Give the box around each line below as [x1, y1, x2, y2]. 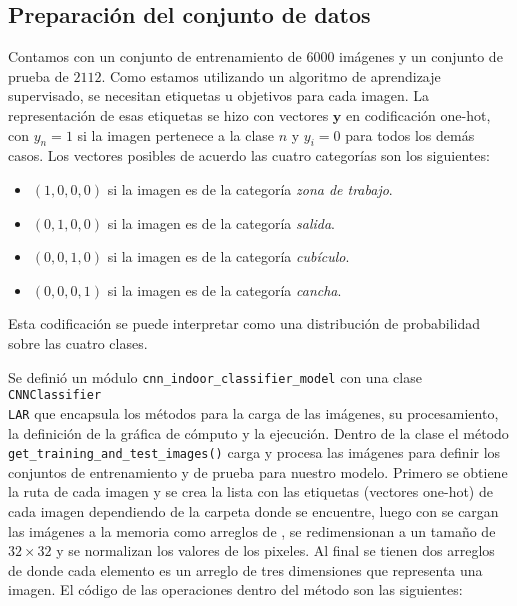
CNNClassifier [8, 388, 102, 403]
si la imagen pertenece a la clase [77, 124, 275, 145]
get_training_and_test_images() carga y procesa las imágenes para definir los [8, 442, 501, 463]
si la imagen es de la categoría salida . [107, 212, 335, 233]
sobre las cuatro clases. [8, 332, 148, 353]
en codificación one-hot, [345, 104, 491, 125]
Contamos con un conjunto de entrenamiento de [8, 46, 302, 67]
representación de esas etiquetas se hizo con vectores [8, 104, 329, 125]
